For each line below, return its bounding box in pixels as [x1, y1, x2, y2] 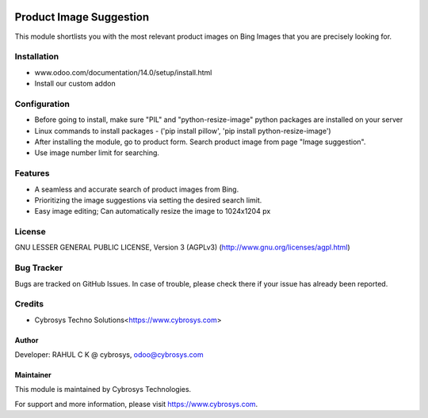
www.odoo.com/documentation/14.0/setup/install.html [34, 67, 212, 77]
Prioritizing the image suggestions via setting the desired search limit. [34, 195, 262, 205]
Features [14, 168, 50, 179]
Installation [14, 51, 59, 63]
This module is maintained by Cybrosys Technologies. [14, 385, 192, 394]
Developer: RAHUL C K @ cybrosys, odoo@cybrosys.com [14, 350, 204, 359]
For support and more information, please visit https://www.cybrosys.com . [14, 399, 258, 408]
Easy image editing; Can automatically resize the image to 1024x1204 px [34, 207, 271, 216]
